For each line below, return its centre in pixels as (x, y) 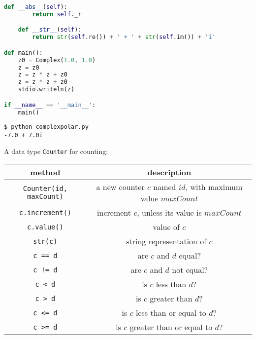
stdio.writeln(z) (46, 90)
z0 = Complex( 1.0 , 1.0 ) (57, 60)
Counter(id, (45, 189)
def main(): (23, 53)
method (45, 172)
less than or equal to (171, 313)
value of (166, 227)
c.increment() (45, 212)
